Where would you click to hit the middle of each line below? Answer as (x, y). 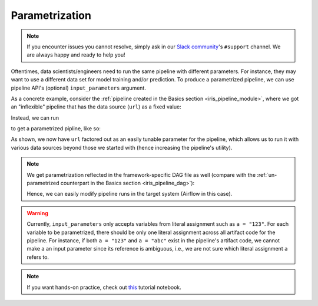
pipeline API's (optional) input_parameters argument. (79, 88)
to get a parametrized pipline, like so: (56, 129)
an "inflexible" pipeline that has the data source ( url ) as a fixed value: (96, 107)
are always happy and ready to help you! (76, 55)
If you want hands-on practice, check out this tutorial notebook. (104, 287)
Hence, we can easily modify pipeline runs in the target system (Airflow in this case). (130, 194)
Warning (37, 213)
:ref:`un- (267, 175)
